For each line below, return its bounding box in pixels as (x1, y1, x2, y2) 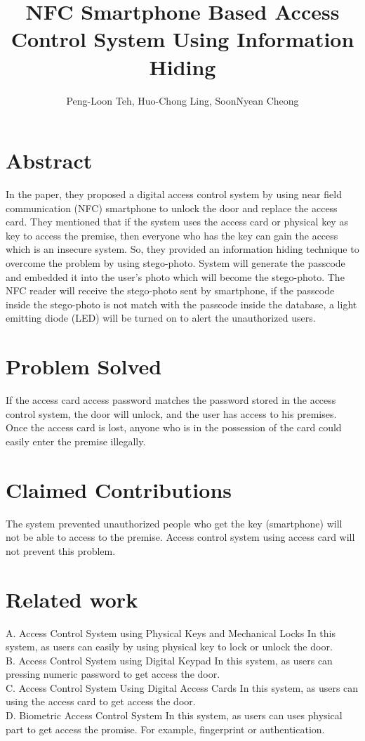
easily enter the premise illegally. (6, 433, 146, 448)
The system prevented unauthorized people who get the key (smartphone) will (6, 516, 343, 530)
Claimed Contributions (6, 475, 232, 504)
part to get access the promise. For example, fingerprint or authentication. (6, 721, 325, 736)
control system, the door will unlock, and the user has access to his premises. (6, 406, 337, 421)
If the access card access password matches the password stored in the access (6, 393, 336, 407)
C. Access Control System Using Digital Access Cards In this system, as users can (6, 680, 359, 695)
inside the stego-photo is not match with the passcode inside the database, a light (6, 296, 357, 311)
